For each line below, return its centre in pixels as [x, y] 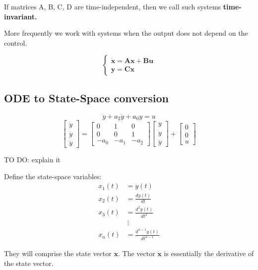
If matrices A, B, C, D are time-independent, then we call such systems [113, 6]
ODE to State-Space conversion [86, 98]
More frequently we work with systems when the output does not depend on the [126, 33]
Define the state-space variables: [53, 176]
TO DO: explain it [32, 159]
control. [16, 42]
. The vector [136, 253]
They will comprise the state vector [58, 253]
